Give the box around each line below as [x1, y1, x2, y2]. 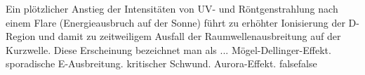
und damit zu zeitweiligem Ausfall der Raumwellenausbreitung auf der [38, 29, 341, 43]
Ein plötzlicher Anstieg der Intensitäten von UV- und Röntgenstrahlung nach [6, 1, 338, 15]
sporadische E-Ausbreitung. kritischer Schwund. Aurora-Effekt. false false [6, 56, 317, 71]
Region [6, 29, 36, 43]
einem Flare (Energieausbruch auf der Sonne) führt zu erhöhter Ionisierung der [6, 15, 345, 29]
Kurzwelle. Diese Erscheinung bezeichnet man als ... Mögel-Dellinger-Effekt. [6, 42, 331, 57]
